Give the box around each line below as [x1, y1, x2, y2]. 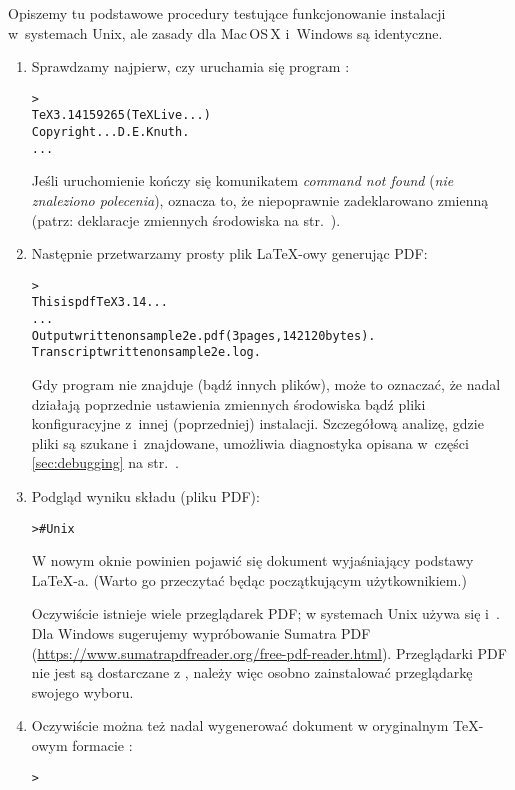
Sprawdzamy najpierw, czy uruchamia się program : [31, 56, 350, 77]
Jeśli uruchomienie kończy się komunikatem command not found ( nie [31, 170, 454, 191]
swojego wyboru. [31, 681, 134, 702]
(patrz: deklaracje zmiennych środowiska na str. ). [31, 209, 341, 230]
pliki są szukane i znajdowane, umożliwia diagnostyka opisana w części [31, 432, 469, 453]
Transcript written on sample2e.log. [31, 345, 261, 360]
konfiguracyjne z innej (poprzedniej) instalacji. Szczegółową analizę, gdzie [31, 413, 484, 434]
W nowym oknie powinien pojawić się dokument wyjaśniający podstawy [31, 550, 474, 571]
